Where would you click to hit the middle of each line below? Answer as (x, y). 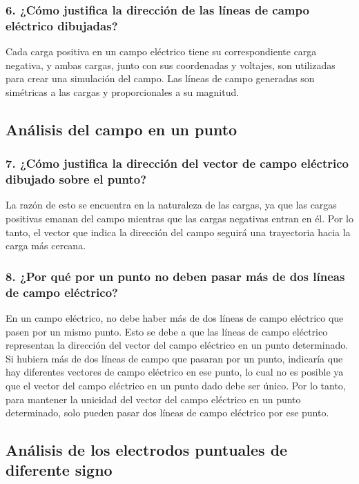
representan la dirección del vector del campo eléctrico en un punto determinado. (177, 345)
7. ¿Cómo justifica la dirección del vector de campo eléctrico (177, 163)
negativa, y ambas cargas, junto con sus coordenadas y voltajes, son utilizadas (171, 65)
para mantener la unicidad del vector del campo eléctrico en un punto (153, 399)
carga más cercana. (46, 245)
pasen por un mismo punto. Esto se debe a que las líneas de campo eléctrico (167, 331)
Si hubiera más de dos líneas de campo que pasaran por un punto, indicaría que (174, 358)
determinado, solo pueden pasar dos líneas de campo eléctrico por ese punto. (167, 413)
